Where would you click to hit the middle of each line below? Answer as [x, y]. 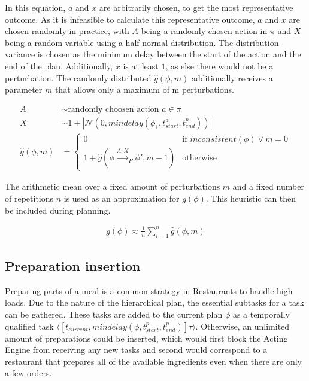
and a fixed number [268, 186]
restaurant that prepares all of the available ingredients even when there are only [153, 361]
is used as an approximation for [122, 198]
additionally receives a [232, 77]
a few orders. [28, 373]
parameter [24, 89]
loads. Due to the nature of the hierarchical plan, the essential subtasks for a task [154, 302]
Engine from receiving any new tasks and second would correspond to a [136, 350]
